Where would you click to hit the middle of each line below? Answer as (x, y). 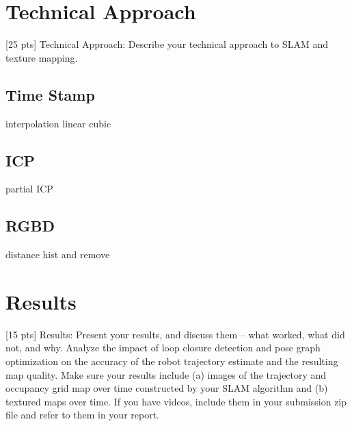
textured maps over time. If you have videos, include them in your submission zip (176, 401)
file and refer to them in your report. (82, 415)
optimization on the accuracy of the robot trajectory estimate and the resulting (172, 361)
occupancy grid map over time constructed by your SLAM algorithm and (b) (167, 388)
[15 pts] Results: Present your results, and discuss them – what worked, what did (175, 334)
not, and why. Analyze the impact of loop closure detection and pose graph (163, 348)
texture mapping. (42, 57)
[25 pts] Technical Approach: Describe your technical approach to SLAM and (167, 44)
